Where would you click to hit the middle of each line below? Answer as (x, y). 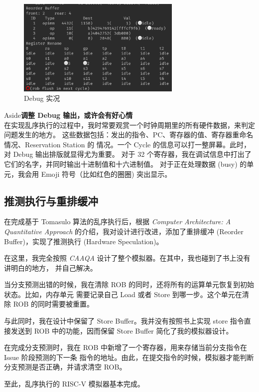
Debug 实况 (42, 98)
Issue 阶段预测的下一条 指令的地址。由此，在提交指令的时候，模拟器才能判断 (129, 357)
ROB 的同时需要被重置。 (54, 304)
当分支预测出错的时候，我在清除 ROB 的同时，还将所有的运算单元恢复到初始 (129, 284)
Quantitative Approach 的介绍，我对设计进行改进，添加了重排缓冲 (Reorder (124, 231)
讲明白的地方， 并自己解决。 (51, 267)
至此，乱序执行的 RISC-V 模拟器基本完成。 (74, 384)
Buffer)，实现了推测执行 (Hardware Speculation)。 (84, 241)
